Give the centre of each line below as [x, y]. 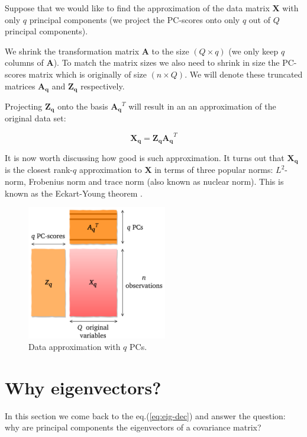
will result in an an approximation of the [202, 106]
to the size [170, 51]
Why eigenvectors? [83, 387]
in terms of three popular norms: [214, 170]
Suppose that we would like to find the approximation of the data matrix [137, 8]
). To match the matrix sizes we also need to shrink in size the [167, 62]
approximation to [110, 170]
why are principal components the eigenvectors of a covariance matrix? [133, 427]
